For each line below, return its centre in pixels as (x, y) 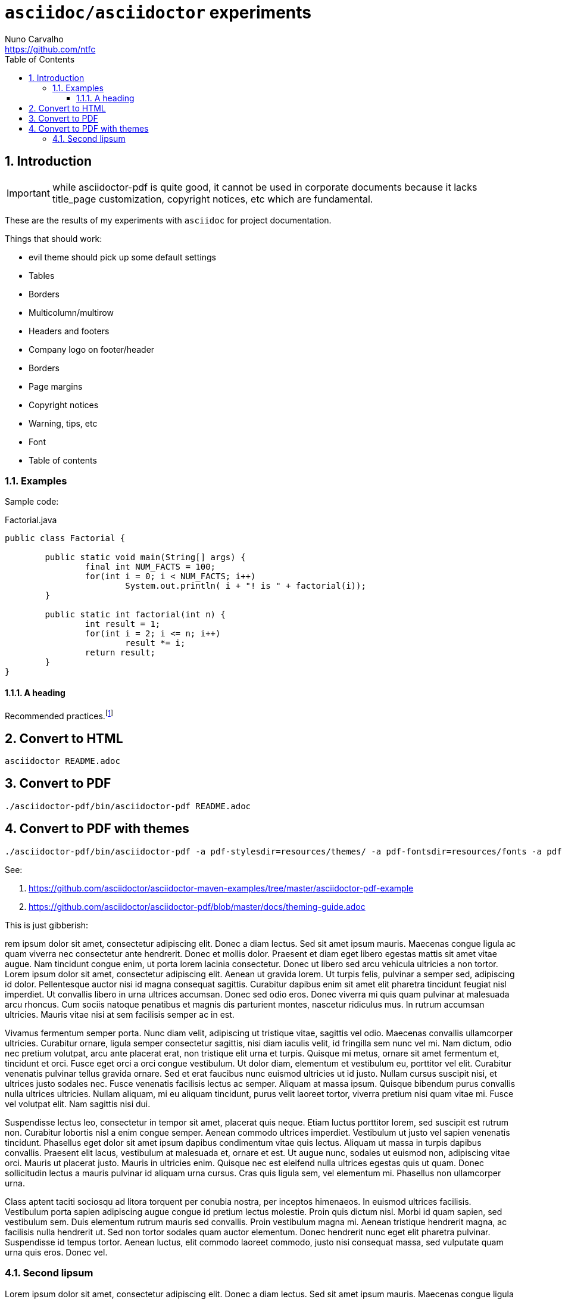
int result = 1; (123, 624)
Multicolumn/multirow (71, 312)
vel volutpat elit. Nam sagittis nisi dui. (78, 1104)
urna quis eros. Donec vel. (56, 1252)
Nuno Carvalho (34, 39)
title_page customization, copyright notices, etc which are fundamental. (213, 199)
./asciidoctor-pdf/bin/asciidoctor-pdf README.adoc (128, 806)
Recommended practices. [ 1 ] (59, 715)
